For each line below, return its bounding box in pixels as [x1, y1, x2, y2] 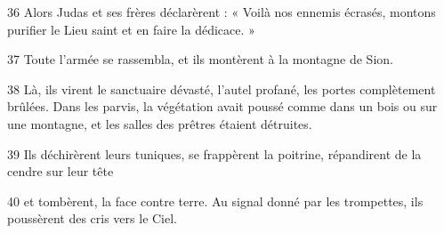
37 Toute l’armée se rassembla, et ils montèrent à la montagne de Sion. [7, 50, 393, 68]
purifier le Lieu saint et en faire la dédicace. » [7, 20, 255, 38]
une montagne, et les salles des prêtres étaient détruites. [7, 114, 312, 133]
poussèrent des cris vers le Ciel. [7, 209, 178, 228]
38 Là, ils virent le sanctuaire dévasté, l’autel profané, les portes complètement [7, 79, 436, 98]
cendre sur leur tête [7, 162, 114, 181]
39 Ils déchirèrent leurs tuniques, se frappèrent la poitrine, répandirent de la [7, 144, 422, 163]
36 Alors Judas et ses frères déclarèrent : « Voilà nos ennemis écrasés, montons [7, 3, 436, 20]
